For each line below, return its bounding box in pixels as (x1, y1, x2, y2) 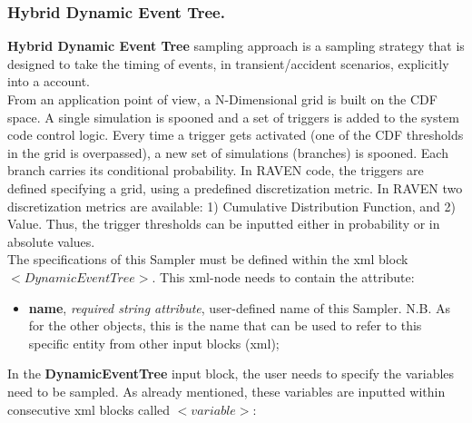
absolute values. (7, 231, 95, 251)
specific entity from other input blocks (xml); (28, 333, 280, 352)
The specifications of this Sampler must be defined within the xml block (7, 250, 408, 269)
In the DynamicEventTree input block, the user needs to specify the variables (7, 364, 455, 383)
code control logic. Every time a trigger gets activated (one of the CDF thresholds (7, 125, 464, 144)
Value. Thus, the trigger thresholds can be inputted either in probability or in (7, 214, 440, 233)
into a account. (7, 72, 90, 91)
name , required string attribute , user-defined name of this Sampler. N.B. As (28, 298, 451, 317)
